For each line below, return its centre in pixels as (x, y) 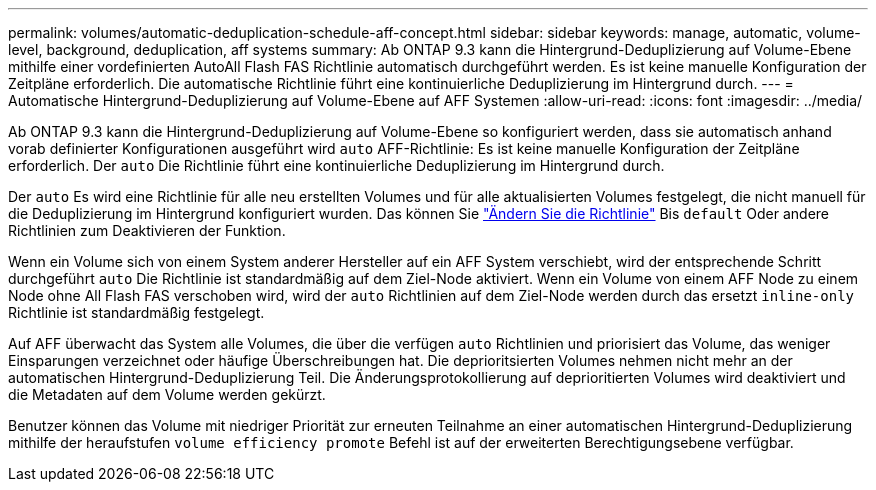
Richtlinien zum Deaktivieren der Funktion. (147, 230)
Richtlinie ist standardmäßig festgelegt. (136, 312)
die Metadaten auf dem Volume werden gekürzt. (167, 394)
